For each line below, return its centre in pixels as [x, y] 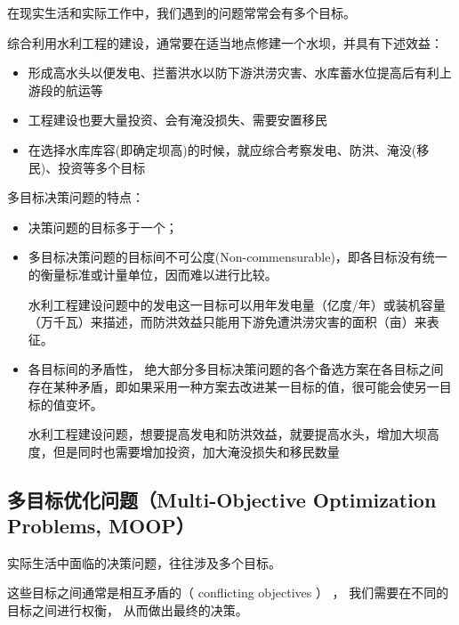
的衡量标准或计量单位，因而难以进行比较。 [153, 274]
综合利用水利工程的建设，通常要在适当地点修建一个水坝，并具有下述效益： [225, 42]
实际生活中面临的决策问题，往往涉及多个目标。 [144, 562]
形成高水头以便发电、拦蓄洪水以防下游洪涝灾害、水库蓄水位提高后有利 [234, 73]
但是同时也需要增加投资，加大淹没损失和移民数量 [196, 451]
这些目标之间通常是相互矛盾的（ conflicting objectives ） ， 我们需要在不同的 [228, 593]
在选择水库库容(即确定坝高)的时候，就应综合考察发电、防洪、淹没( [222, 149]
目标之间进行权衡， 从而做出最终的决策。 [128, 610]
